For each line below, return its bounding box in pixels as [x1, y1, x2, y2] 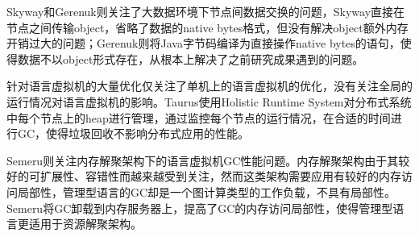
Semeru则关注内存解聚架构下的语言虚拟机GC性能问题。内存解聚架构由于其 [6, 152, 399, 168]
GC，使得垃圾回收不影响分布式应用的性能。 [17, 125, 250, 142]
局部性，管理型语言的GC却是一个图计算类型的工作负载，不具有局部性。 [17, 183, 396, 200]
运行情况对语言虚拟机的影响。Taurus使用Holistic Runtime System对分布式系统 [6, 93, 412, 110]
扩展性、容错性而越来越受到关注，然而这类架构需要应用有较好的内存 [39, 168, 401, 185]
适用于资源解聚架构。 [28, 215, 142, 232]
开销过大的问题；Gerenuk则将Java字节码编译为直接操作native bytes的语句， [6, 35, 400, 52]
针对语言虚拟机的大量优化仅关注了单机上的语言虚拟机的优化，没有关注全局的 [6, 77, 413, 94]
